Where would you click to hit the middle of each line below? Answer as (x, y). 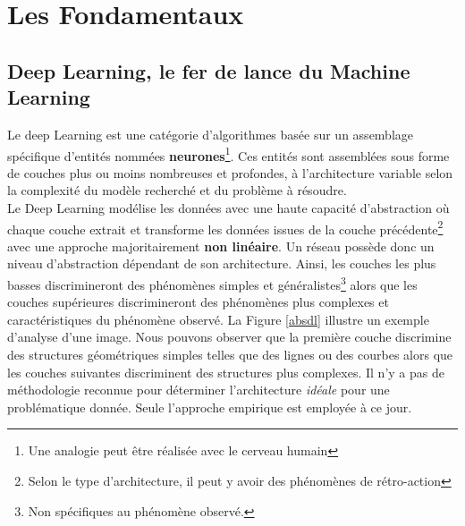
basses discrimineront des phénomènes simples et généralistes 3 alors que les (212, 283)
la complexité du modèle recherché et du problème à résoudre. (177, 190)
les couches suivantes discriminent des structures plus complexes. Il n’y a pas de (226, 372)
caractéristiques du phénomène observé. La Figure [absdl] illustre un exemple (218, 319)
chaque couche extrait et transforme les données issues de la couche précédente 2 (225, 227)
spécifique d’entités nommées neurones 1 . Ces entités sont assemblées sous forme (228, 154)
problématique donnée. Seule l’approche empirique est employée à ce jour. (210, 407)
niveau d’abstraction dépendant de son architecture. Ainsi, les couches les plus (222, 263)
